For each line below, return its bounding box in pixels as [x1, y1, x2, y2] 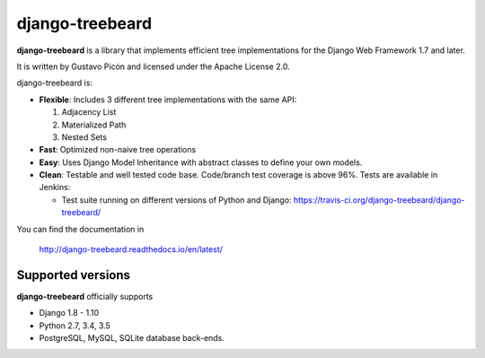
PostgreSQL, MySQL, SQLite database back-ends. [39, 333, 225, 344]
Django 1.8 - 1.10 [39, 308, 99, 319]
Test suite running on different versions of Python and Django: [61, 194, 292, 205]
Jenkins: [39, 182, 71, 193]
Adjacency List [61, 107, 117, 118]
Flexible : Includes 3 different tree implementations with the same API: [39, 94, 297, 105]
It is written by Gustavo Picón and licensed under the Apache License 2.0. [16, 61, 291, 72]
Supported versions [16, 267, 130, 283]
